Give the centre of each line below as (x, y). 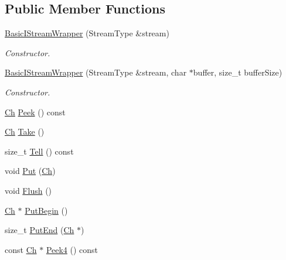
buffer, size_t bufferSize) (238, 72)
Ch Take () (25, 131)
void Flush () (28, 190)
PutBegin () (46, 210)
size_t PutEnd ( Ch (40, 230)
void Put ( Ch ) (30, 171)
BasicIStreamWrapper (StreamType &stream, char (96, 72)
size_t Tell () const (39, 151)
